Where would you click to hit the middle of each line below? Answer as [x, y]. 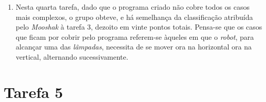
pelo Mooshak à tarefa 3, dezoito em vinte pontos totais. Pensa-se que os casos [139, 27]
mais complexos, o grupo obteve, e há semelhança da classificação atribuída [134, 17]
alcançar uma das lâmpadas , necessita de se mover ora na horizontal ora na [134, 47]
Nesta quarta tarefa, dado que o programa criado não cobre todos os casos [133, 7]
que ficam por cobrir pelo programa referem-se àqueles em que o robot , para [135, 36]
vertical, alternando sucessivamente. [72, 56]
